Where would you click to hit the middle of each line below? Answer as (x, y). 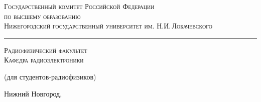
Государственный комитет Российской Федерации (79, 6)
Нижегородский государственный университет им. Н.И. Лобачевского (108, 26)
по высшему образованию (42, 16)
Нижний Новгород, (33, 93)
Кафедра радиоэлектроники (44, 60)
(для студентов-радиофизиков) (50, 76)
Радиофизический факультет (46, 50)
